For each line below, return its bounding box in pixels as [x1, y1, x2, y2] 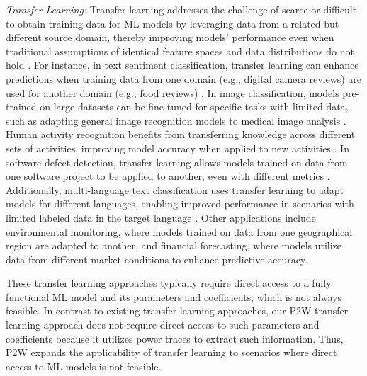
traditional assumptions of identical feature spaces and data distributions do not [6, 43, 354, 58]
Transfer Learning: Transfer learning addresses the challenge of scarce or [6, 2, 320, 16]
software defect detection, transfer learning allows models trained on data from [6, 154, 348, 169]
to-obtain [6, 16, 46, 30]
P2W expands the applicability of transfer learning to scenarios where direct [6, 345, 337, 360]
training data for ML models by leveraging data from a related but [48, 16, 339, 30]
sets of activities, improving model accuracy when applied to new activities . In [6, 140, 349, 155]
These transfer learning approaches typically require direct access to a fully [6, 275, 332, 290]
